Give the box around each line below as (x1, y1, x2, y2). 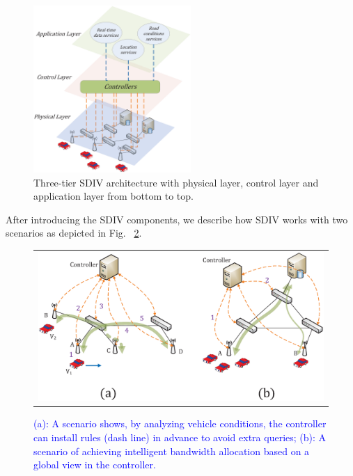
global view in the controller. (33, 457, 156, 472)
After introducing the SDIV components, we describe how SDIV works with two (6, 212, 348, 226)
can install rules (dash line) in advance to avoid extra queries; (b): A (33, 430, 327, 445)
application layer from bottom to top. (33, 189, 194, 203)
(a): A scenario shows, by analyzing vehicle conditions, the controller (33, 416, 327, 431)
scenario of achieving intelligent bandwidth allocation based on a (33, 443, 310, 458)
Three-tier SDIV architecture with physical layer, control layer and (33, 175, 319, 189)
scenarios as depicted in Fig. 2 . (6, 225, 142, 240)
